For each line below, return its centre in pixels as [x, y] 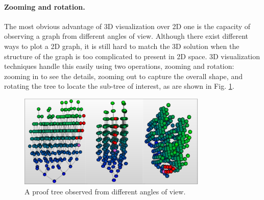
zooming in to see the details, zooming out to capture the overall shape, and [123, 76]
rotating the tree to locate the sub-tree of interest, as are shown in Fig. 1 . [119, 86]
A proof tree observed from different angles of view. [105, 191]
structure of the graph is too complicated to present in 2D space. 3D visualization [132, 56]
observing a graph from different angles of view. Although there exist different [126, 36]
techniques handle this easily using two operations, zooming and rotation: [119, 66]
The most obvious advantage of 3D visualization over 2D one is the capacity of [127, 26]
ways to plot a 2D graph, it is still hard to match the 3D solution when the [122, 46]
